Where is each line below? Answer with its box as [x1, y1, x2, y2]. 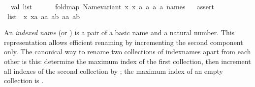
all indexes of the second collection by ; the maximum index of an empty [4, 65, 223, 76]
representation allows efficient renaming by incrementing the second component [4, 37, 243, 47]
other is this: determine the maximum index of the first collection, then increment [4, 56, 251, 66]
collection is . [4, 75, 44, 86]
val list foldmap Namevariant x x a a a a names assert [10, 1, 214, 11]
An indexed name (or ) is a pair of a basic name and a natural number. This [4, 27, 235, 38]
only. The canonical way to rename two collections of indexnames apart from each [4, 46, 251, 57]
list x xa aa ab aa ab [7, 11, 80, 21]
